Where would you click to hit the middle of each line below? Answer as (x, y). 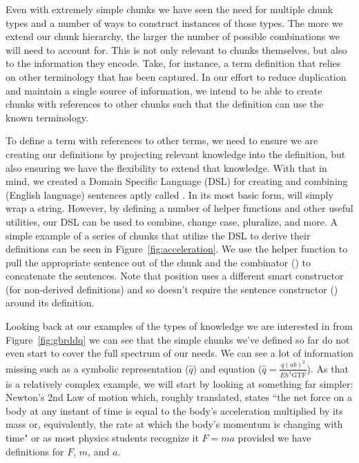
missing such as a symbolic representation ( (97, 368)
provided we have (274, 437)
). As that (328, 368)
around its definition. (50, 303)
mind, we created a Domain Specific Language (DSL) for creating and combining (177, 181)
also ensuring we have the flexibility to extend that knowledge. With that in (166, 167)
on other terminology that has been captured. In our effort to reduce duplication (176, 76)
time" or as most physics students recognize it (102, 437)
